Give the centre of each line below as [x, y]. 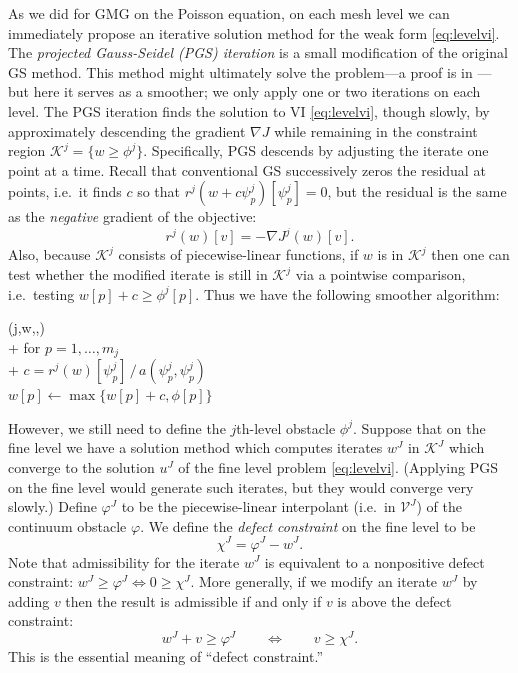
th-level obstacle [286, 427]
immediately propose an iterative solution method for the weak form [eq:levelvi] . [254, 32]
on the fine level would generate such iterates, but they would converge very [241, 486]
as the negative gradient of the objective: [132, 216]
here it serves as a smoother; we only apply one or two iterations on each [257, 91]
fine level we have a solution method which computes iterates [195, 447]
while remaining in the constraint [376, 130]
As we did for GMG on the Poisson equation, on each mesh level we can [229, 13]
